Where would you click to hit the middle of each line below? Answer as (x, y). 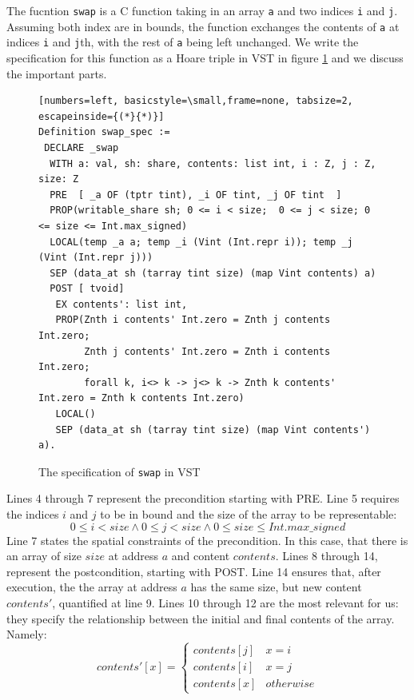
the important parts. (57, 73)
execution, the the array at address (92, 587)
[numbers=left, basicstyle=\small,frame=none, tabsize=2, (196, 101)
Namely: (27, 634)
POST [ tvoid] (87, 289)
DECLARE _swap (82, 147)
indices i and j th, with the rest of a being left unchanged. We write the (183, 42)
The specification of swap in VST (119, 471)
